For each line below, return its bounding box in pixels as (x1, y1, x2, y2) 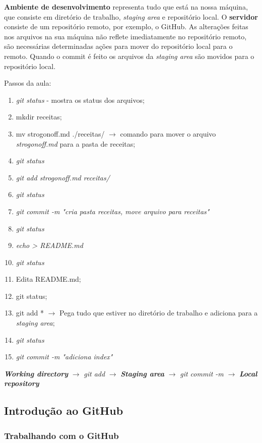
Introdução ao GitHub (4, 403, 123, 418)
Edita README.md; (16, 274, 81, 284)
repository (4, 378, 39, 389)
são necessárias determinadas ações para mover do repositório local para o (4, 41, 233, 51)
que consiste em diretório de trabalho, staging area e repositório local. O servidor (4, 11, 258, 22)
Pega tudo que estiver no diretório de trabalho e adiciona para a (59, 307, 258, 318)
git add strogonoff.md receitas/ (16, 172, 110, 182)
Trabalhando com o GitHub (4, 429, 119, 441)
